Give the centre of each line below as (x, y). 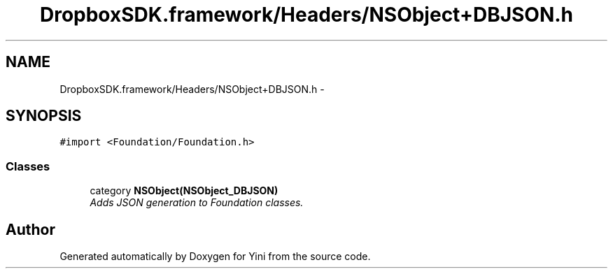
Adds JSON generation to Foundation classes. (197, 203)
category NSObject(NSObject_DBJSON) (184, 191)
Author (30, 229)
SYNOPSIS (44, 116)
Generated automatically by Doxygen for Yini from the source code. (215, 257)
